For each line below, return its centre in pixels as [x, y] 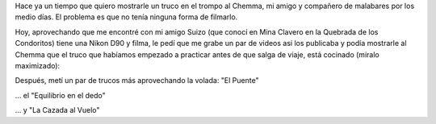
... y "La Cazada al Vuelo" [57, 110]
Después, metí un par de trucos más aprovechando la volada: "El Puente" [137, 81]
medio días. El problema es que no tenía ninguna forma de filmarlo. [126, 17]
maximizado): [38, 65]
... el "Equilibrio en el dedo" [61, 95]
